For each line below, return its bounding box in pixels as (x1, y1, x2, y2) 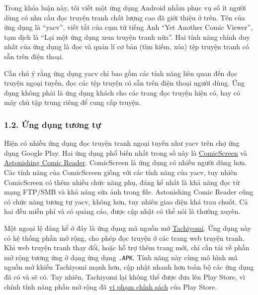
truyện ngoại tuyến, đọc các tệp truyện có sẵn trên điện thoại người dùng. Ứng (4, 78, 245, 88)
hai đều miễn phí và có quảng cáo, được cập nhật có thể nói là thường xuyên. (4, 206, 241, 216)
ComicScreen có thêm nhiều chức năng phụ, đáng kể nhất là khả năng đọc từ (4, 177, 240, 187)
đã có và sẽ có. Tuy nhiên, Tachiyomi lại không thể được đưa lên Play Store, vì (4, 271, 245, 282)
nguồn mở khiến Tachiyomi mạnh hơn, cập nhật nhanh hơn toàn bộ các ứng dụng (4, 262, 254, 272)
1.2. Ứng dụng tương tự (4, 118, 101, 130)
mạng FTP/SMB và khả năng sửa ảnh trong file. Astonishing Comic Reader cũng (4, 187, 254, 197)
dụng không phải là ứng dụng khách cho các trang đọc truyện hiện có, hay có (4, 87, 240, 98)
